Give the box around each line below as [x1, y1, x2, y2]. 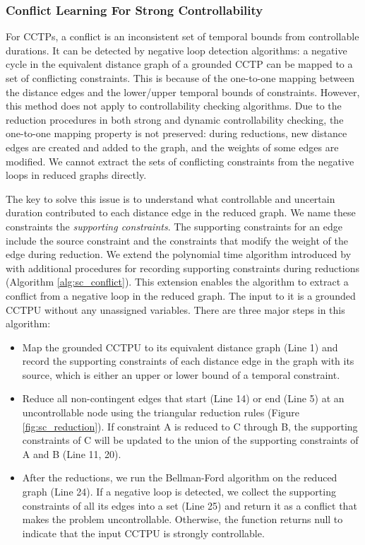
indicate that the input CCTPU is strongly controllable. [22, 525, 265, 540]
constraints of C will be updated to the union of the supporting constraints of [22, 433, 359, 447]
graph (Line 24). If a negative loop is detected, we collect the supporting [22, 484, 336, 499]
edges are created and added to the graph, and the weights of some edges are [6, 139, 339, 154]
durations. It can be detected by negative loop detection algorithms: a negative [6, 42, 347, 57]
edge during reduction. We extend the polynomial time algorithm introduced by [6, 247, 352, 262]
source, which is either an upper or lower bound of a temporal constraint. [22, 367, 340, 382]
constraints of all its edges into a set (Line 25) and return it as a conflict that [22, 498, 357, 512]
